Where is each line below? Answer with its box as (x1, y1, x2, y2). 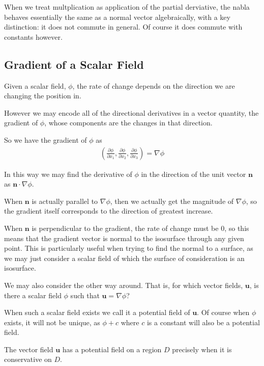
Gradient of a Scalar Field (4, 56, 144, 72)
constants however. (4, 31, 63, 42)
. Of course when (197, 307, 250, 318)
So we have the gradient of (4, 134, 87, 145)
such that (70, 290, 100, 300)
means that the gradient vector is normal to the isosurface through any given (4, 232, 244, 243)
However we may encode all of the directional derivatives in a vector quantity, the (4, 107, 259, 118)
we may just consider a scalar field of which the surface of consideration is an (4, 252, 245, 263)
